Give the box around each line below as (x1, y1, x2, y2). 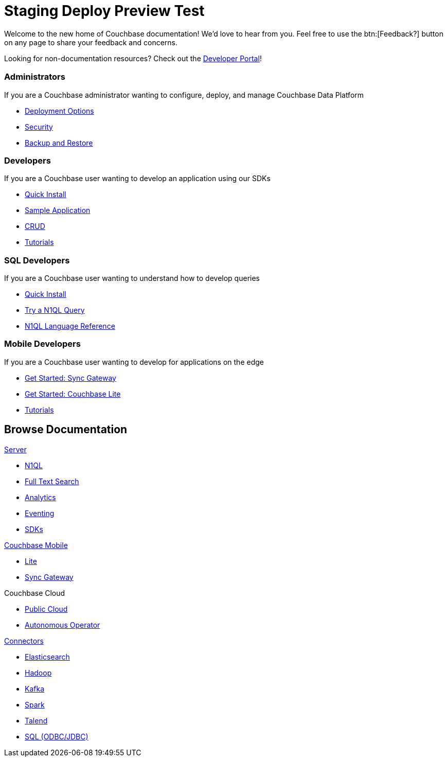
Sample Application (25, 206, 91, 215)
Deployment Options (25, 106, 94, 115)
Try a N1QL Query (25, 306, 85, 315)
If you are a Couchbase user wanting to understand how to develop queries (4, 274, 260, 283)
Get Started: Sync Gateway (25, 373, 116, 382)
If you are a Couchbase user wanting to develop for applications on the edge (4, 357, 264, 366)
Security (25, 122, 53, 131)
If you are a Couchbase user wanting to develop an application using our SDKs (4, 174, 271, 183)
